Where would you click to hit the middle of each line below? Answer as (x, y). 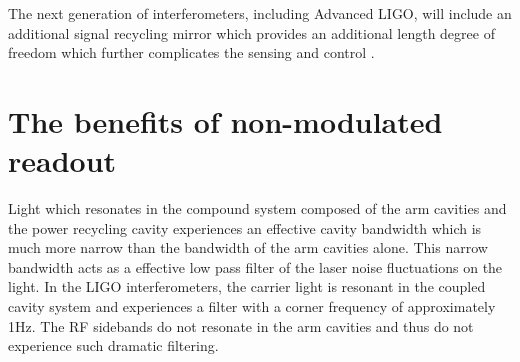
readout (62, 160)
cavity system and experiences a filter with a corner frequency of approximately (252, 306)
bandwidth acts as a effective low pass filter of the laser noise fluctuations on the (255, 266)
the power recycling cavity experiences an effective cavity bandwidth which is (245, 227)
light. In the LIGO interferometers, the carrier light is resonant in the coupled (247, 286)
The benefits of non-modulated (225, 120)
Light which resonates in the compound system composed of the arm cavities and (257, 208)
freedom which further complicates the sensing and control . (191, 52)
